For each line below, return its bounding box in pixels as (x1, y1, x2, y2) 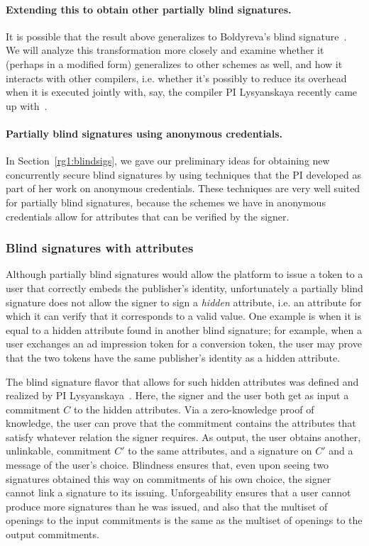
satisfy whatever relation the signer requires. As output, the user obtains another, (6, 429, 361, 444)
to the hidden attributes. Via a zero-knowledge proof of (73, 401, 314, 416)
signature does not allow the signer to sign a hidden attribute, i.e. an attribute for (6, 294, 362, 309)
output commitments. (6, 527, 99, 542)
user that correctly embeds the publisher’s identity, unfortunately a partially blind (6, 280, 363, 295)
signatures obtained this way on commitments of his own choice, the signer (6, 471, 331, 486)
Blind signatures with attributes (6, 239, 194, 257)
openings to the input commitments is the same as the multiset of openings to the (6, 513, 363, 528)
